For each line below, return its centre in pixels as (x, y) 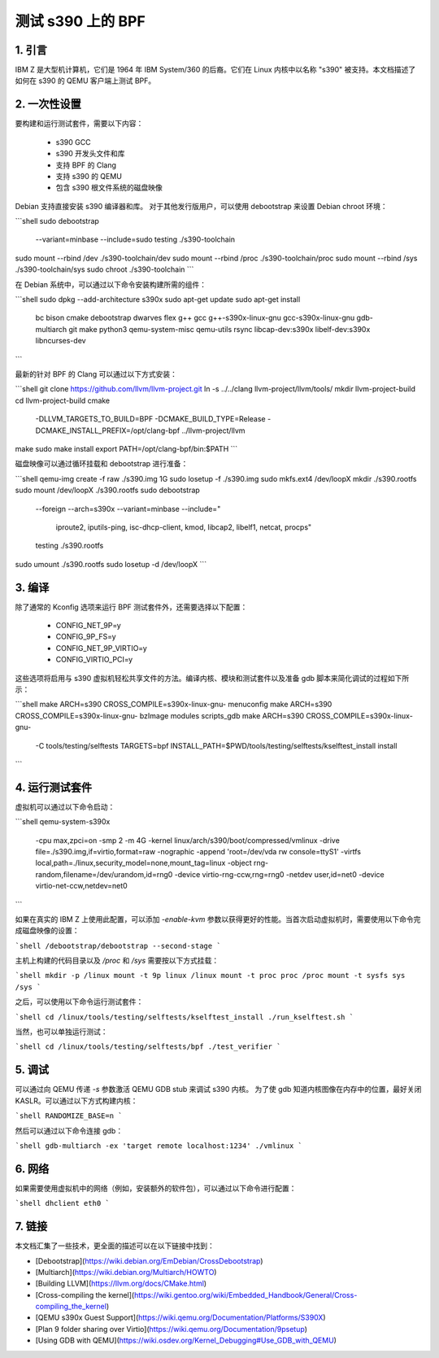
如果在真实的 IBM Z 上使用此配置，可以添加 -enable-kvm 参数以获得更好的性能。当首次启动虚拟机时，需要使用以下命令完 (218, 919)
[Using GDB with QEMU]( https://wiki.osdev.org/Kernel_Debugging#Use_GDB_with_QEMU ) (186, 1341)
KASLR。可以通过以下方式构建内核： (76, 1100)
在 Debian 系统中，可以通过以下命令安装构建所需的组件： (111, 284)
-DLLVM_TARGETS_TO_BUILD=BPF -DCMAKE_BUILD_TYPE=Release (150, 419)
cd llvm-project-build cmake (63, 400)
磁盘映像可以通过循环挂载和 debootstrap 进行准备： (102, 464)
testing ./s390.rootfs (70, 546)
